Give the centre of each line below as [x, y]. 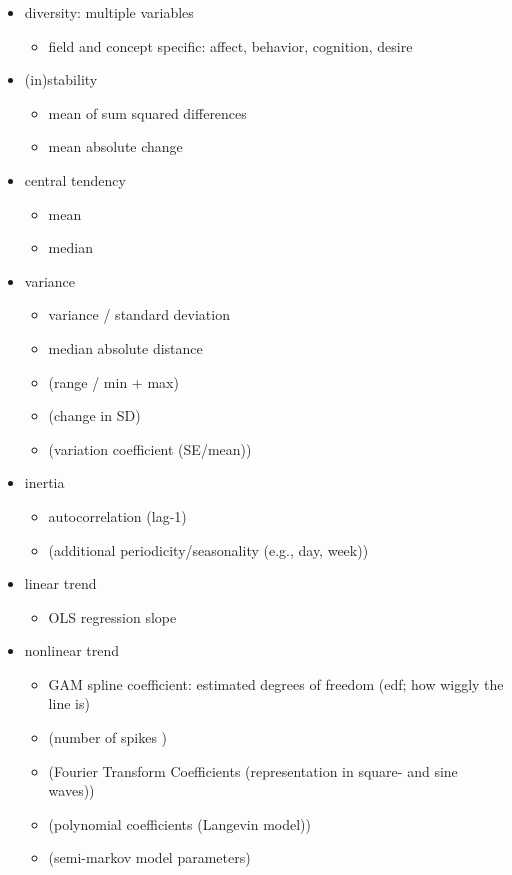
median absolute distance [125, 347]
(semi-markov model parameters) [149, 857]
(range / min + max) [113, 381]
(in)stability [61, 79]
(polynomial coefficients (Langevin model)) [179, 823]
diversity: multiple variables [109, 12]
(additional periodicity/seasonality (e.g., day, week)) [208, 549]
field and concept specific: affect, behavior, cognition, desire [230, 45]
